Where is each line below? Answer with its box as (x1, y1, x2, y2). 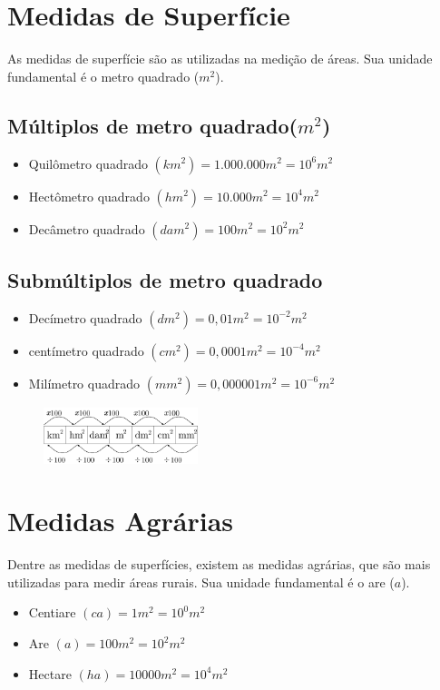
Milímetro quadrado (28, 373, 141, 392)
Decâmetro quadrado (28, 219, 145, 238)
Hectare (28, 664, 72, 683)
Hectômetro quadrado (28, 186, 150, 205)
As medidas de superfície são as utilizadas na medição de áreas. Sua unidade (7, 49, 433, 68)
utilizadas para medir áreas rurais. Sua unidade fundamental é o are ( (7, 572, 395, 591)
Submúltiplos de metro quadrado (7, 265, 323, 293)
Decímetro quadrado (28, 308, 142, 327)
